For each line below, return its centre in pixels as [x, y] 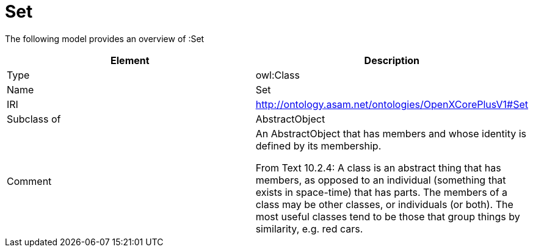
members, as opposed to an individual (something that [381, 180]
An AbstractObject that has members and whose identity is [391, 133]
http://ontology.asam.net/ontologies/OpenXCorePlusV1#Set [392, 104]
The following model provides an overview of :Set [105, 38]
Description [392, 60]
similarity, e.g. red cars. [309, 229]
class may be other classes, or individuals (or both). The [384, 204]
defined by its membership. [318, 146]
